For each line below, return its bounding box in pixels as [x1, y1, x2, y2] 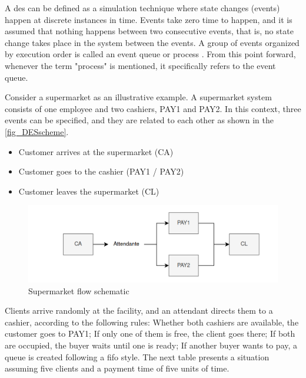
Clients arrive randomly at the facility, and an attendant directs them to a [5, 304, 273, 317]
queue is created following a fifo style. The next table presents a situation [5, 350, 270, 363]
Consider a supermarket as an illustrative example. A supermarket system [5, 91, 272, 103]
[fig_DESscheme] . [5, 125, 69, 137]
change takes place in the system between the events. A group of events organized [5, 36, 300, 48]
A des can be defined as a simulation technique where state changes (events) [5, 2, 280, 14]
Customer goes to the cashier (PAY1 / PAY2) [18, 165, 184, 178]
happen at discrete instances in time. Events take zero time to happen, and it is [5, 13, 292, 25]
